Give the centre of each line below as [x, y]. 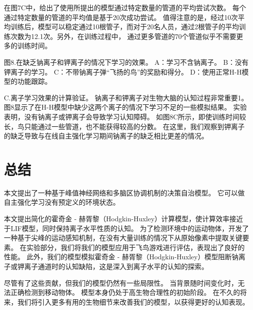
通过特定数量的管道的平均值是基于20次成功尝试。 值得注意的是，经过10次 [121, 17]
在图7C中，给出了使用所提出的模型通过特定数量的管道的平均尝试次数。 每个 [125, 7]
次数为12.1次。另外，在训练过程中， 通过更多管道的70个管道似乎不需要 [123, 36]
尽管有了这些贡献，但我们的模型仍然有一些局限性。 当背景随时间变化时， [121, 282]
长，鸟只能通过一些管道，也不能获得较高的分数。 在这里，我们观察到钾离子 [124, 126]
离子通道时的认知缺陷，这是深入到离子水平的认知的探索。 [116, 266]
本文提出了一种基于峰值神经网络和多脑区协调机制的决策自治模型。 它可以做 [124, 192]
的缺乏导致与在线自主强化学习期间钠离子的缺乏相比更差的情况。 [106, 136]
